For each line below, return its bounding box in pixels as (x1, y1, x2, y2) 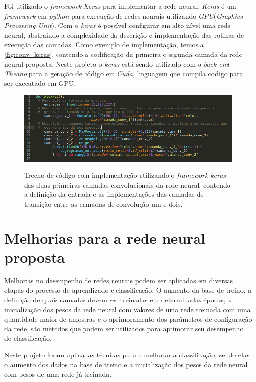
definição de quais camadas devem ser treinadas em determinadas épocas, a (4, 295, 231, 305)
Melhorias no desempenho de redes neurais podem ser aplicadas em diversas (4, 275, 233, 285)
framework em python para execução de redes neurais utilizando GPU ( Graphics (4, 10, 243, 21)
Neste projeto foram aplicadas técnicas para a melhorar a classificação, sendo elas (4, 350, 250, 360)
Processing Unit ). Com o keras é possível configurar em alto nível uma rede (4, 20, 231, 30)
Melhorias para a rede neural (4, 227, 205, 247)
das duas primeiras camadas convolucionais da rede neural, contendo (24, 179, 230, 190)
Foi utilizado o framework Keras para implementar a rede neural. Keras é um (4, 1, 236, 11)
